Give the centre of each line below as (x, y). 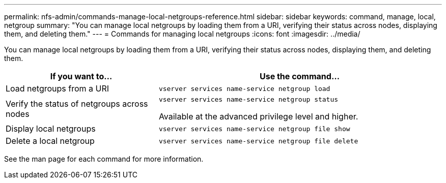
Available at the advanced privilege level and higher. (258, 116)
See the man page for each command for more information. (104, 159)
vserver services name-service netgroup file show (254, 129)
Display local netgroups (51, 129)
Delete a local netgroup (50, 141)
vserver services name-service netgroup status (248, 99)
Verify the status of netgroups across (77, 103)
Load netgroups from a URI (58, 88)
